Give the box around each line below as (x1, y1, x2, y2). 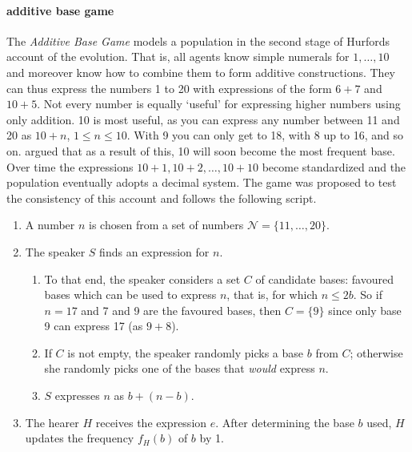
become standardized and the (262, 158, 406, 175)
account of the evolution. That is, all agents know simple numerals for (6, 48, 350, 65)
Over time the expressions (6, 158, 134, 175)
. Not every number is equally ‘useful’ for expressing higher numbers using (37, 95, 401, 112)
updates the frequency (25, 430, 134, 446)
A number (25, 216, 75, 233)
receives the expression (95, 414, 207, 430)
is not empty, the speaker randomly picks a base (67, 344, 304, 361)
